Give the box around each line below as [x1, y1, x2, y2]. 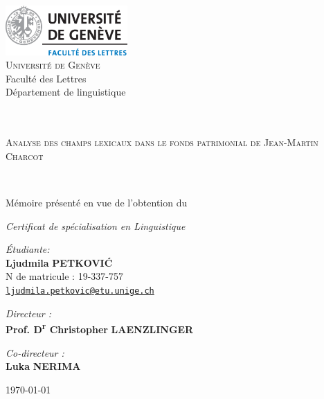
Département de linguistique [6, 85, 126, 99]
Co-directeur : [6, 345, 64, 360]
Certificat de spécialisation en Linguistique [6, 218, 186, 233]
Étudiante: [6, 242, 50, 256]
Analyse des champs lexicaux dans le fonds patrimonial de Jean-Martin [6, 135, 318, 150]
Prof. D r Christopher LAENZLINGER [6, 320, 194, 336]
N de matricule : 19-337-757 [6, 269, 123, 283]
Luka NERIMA [6, 359, 81, 373]
